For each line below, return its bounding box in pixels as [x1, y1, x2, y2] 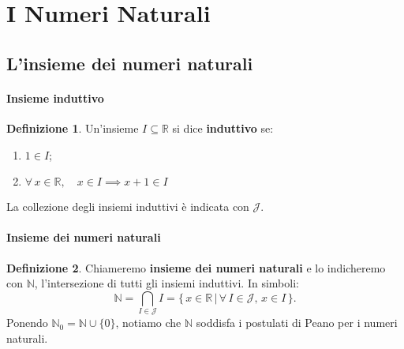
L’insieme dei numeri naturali [6, 51, 253, 75]
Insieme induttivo [6, 89, 104, 106]
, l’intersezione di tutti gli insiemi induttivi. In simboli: [34, 275, 299, 291]
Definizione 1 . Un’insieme [6, 119, 139, 136]
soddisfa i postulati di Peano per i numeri [196, 314, 398, 331]
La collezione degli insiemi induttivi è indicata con [6, 198, 249, 215]
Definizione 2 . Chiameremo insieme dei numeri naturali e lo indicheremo [6, 259, 386, 276]
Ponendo [6, 314, 48, 331]
